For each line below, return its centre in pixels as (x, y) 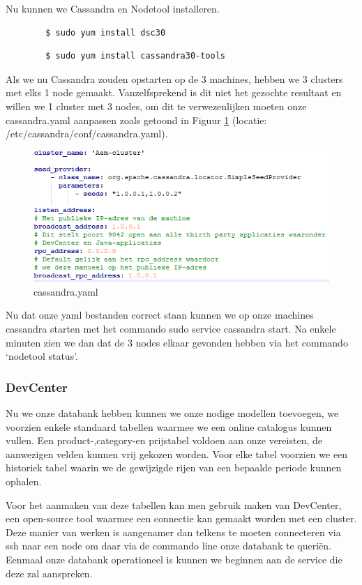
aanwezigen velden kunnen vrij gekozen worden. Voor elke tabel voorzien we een (177, 454)
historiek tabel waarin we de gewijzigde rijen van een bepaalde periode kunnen (174, 468)
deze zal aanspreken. (49, 573)
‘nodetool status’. (42, 356)
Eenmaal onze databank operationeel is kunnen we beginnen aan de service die (174, 559)
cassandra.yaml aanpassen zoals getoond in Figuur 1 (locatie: (136, 120)
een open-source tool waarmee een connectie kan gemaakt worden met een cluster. (181, 518)
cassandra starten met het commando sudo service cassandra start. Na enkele (171, 328)
